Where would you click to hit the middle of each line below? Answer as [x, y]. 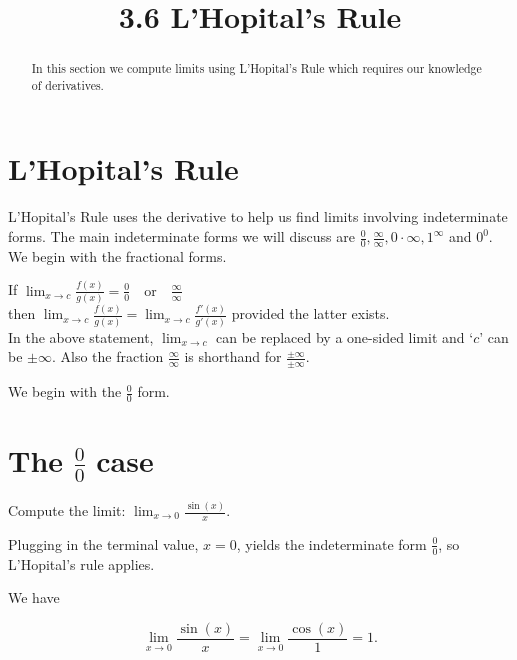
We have [34, 597]
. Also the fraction [107, 356]
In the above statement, [81, 336]
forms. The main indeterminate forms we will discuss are [182, 236]
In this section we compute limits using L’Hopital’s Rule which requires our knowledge [256, 68]
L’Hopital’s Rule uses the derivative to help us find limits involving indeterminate [258, 216]
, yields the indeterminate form [331, 543]
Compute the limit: [67, 510]
